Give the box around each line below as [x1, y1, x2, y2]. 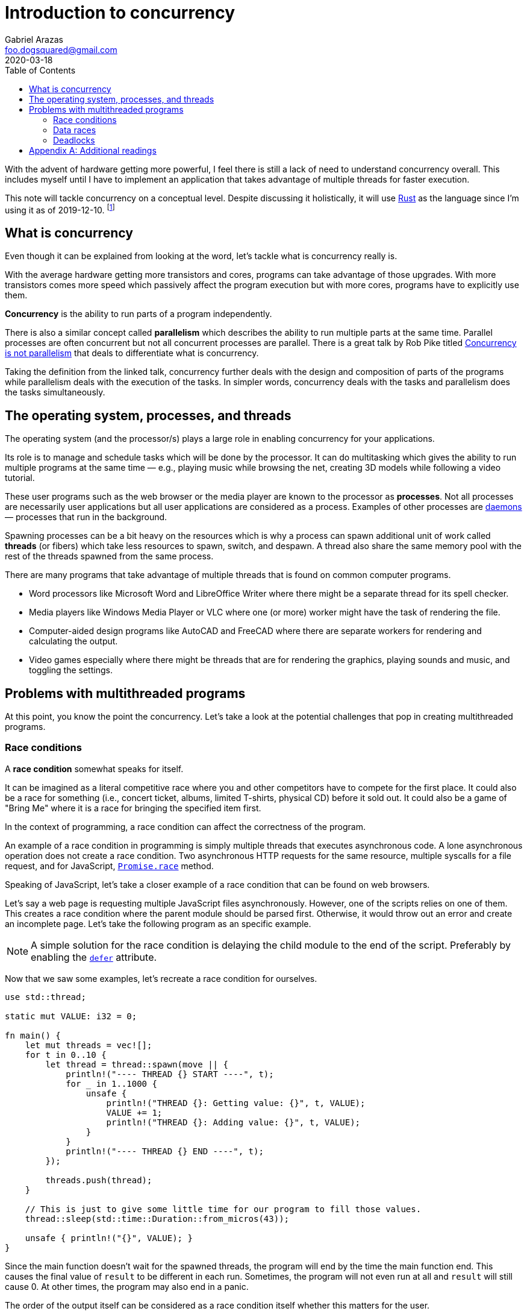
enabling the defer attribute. [31, 951, 157, 963]
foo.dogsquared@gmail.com [5, 44, 117, 55]
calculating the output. [29, 636, 118, 647]
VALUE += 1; [106, 1107, 163, 1118]
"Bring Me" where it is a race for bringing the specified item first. [5, 802, 261, 813]
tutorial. [5, 473, 35, 483]
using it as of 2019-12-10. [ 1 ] [5, 203, 115, 215]
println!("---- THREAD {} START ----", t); [66, 1069, 274, 1079]
